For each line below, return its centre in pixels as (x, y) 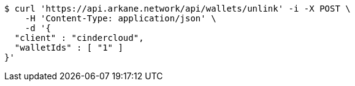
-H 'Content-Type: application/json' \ (120, 18)
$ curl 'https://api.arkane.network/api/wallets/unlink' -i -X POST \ (177, 9)
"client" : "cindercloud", (79, 38)
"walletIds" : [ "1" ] (69, 48)
